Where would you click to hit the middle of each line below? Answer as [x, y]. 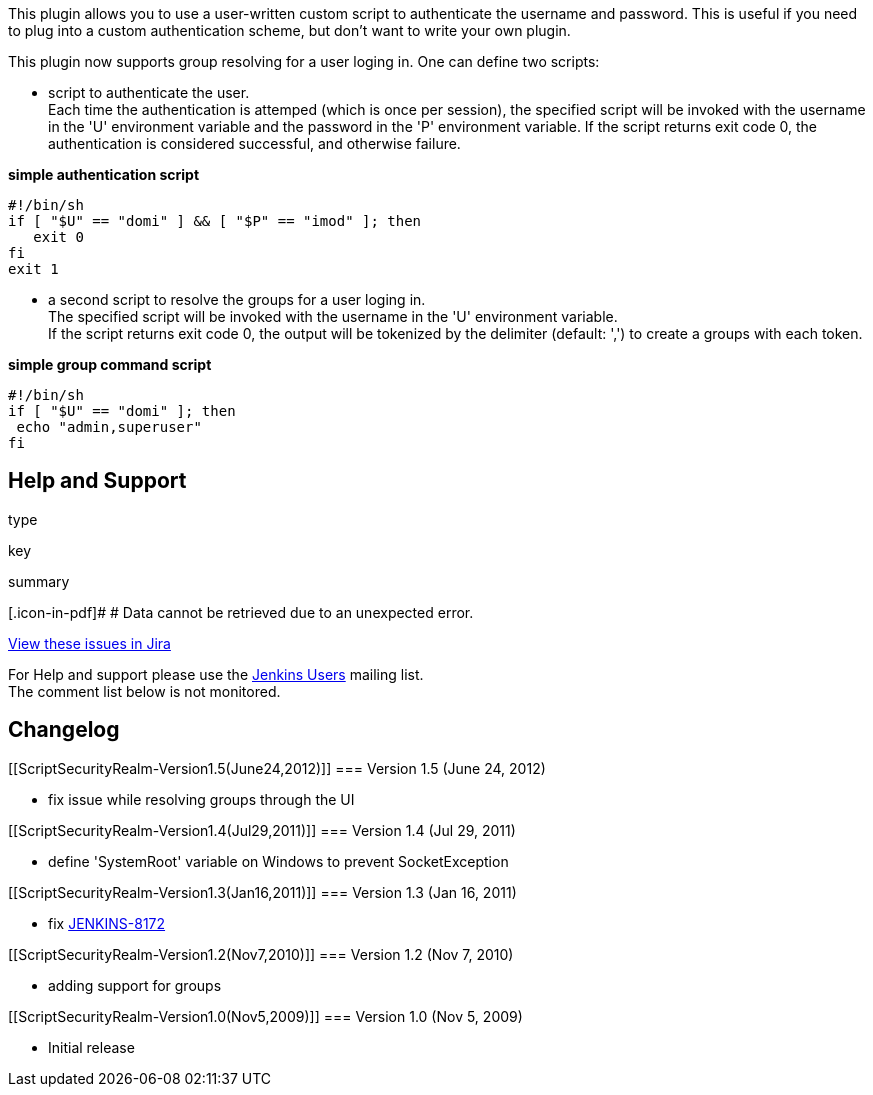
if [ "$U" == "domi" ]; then [122, 411]
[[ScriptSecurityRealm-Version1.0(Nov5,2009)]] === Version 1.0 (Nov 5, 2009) [265, 1016]
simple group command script [110, 364]
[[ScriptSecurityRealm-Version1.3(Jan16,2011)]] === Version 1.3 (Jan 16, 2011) [262, 892]
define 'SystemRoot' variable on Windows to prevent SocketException [278, 861]
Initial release [91, 1047]
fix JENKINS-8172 [107, 923]
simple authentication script [104, 174]
